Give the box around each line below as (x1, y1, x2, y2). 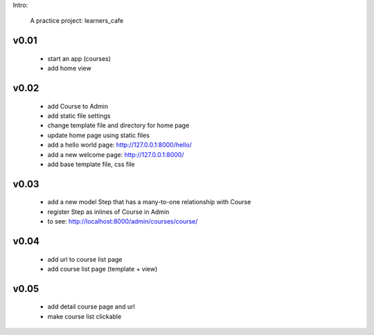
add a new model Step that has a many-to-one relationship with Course (47, 198, 251, 206)
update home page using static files (47, 131, 150, 139)
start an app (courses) (47, 54, 111, 62)
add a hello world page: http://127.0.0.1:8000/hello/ (47, 141, 192, 149)
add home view (47, 64, 91, 73)
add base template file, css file (47, 160, 135, 168)
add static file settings (47, 111, 111, 120)
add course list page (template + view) (47, 264, 158, 273)
